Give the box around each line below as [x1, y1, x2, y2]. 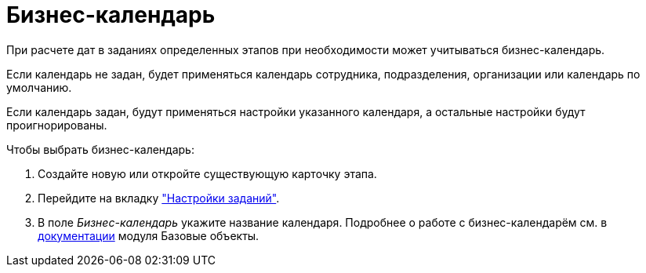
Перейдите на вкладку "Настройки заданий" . [38, 191, 280, 205]
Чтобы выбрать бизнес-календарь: [6, 142, 194, 156]
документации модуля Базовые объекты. [38, 228, 259, 242]
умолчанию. [6, 80, 72, 94]
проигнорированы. [6, 118, 107, 132]
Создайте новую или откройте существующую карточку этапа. [38, 166, 377, 180]
